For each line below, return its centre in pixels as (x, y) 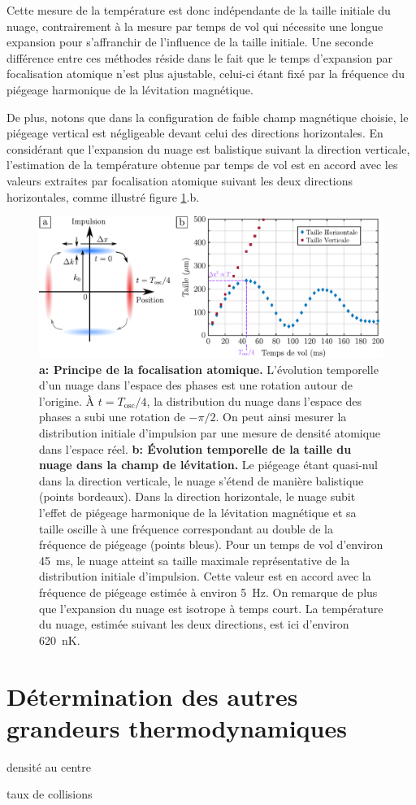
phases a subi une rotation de (112, 417)
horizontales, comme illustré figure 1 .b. (103, 196)
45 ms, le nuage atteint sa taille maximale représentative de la (195, 560)
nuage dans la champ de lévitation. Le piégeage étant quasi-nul (208, 465)
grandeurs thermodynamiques (177, 727)
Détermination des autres (152, 696)
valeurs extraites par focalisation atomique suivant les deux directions (180, 180)
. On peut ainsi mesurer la (281, 417)
